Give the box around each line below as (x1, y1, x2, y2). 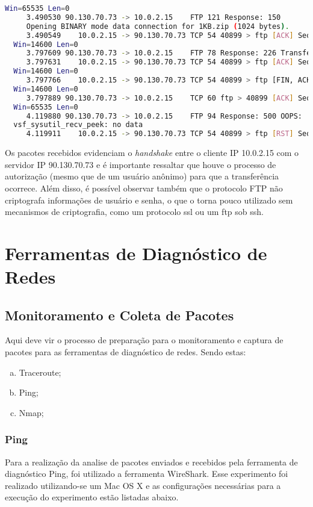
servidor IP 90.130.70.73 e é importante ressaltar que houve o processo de (5, 158, 276, 170)
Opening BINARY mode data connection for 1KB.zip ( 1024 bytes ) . (26, 22, 290, 31)
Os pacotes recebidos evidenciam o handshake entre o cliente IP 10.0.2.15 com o (5, 146, 299, 159)
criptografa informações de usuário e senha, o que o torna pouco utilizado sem (5, 193, 293, 206)
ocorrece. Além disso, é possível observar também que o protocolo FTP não (5, 181, 283, 194)
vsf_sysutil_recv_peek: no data (13, 120, 143, 129)
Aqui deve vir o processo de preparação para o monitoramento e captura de (5, 334, 284, 346)
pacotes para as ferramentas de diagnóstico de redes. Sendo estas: (5, 346, 246, 358)
